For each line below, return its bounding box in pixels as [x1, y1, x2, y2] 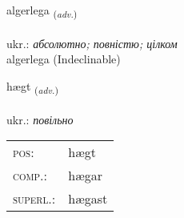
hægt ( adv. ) [6, 77, 58, 96]
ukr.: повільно [6, 111, 74, 127]
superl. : [13, 189, 56, 208]
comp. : [13, 166, 47, 185]
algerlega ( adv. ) [6, 2, 78, 20]
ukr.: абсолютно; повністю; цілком [6, 34, 178, 51]
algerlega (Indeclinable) [6, 50, 121, 67]
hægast [68, 189, 108, 208]
